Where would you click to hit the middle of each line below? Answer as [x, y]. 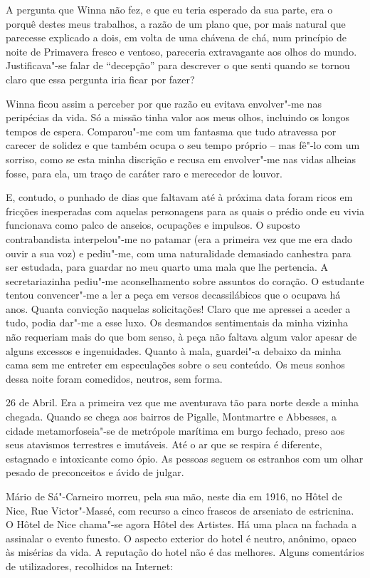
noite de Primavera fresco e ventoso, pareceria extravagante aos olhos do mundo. [181, 51]
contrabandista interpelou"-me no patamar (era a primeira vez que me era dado [179, 238]
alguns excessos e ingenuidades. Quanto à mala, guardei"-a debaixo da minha [174, 350]
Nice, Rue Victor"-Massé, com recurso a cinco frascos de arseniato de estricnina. [180, 510]
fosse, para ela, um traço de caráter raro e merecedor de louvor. [144, 173]
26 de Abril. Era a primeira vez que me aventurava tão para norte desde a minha [182, 402]
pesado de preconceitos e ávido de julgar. [95, 472]
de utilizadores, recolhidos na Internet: [90, 566]
